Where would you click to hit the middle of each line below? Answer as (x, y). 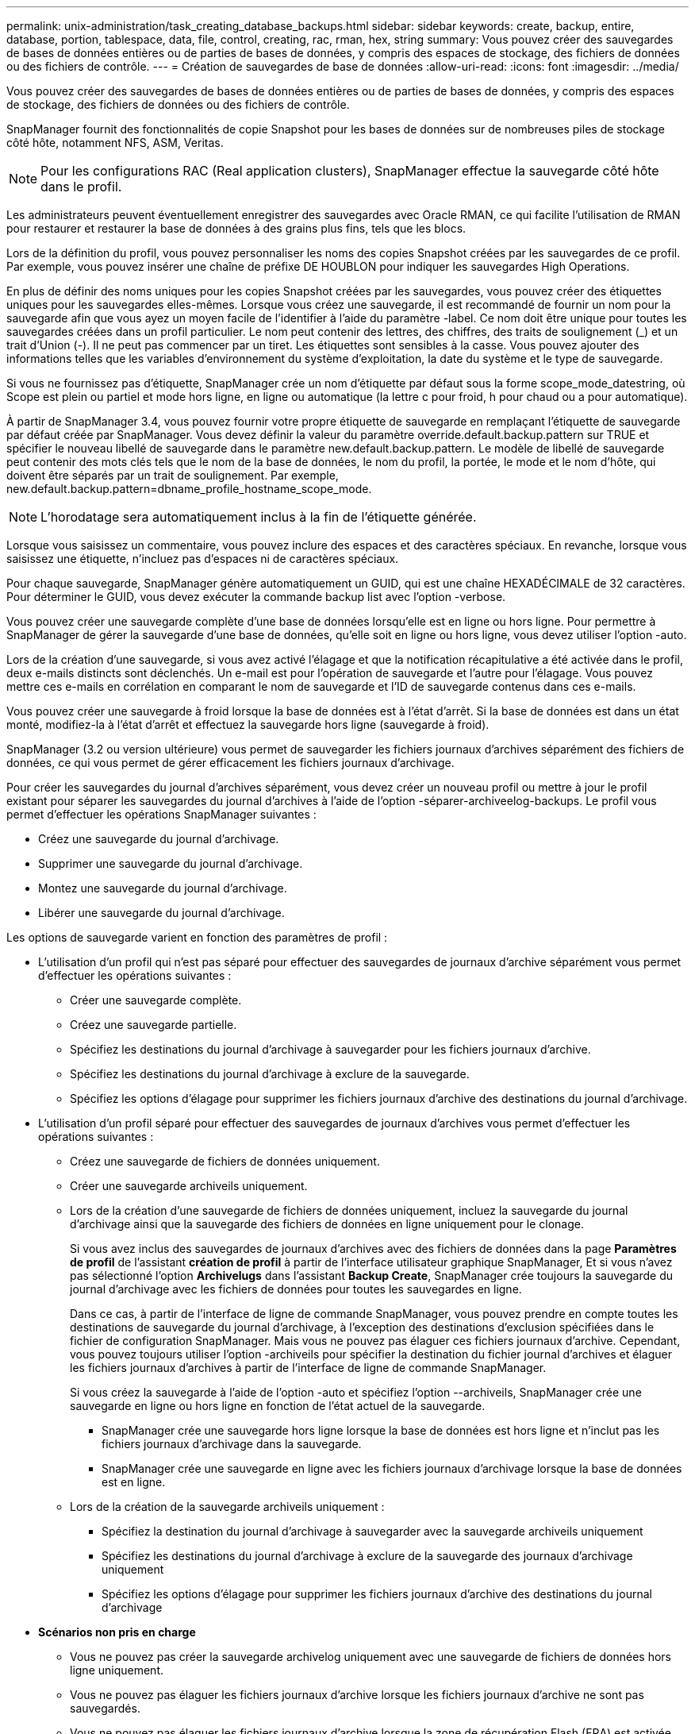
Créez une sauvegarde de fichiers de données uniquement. (225, 1161)
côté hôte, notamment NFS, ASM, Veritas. (115, 143)
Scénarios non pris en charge (117, 1632)
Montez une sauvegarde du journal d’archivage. (163, 888)
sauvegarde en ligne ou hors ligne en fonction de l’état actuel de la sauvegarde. (278, 1406)
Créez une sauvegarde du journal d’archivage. (159, 839)
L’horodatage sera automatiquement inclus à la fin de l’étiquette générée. (259, 517)
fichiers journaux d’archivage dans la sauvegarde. (232, 1444)
